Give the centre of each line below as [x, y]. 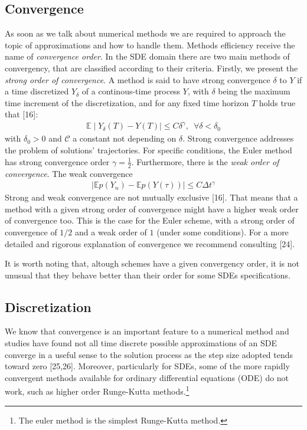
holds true [277, 102]
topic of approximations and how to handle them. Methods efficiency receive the [150, 45]
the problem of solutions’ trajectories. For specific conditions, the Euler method [148, 150]
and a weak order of [111, 232]
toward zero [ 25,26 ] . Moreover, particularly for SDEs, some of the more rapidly [147, 366]
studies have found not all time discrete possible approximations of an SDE [141, 343]
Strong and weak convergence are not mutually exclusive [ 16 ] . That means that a [151, 197]
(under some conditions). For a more [223, 232]
